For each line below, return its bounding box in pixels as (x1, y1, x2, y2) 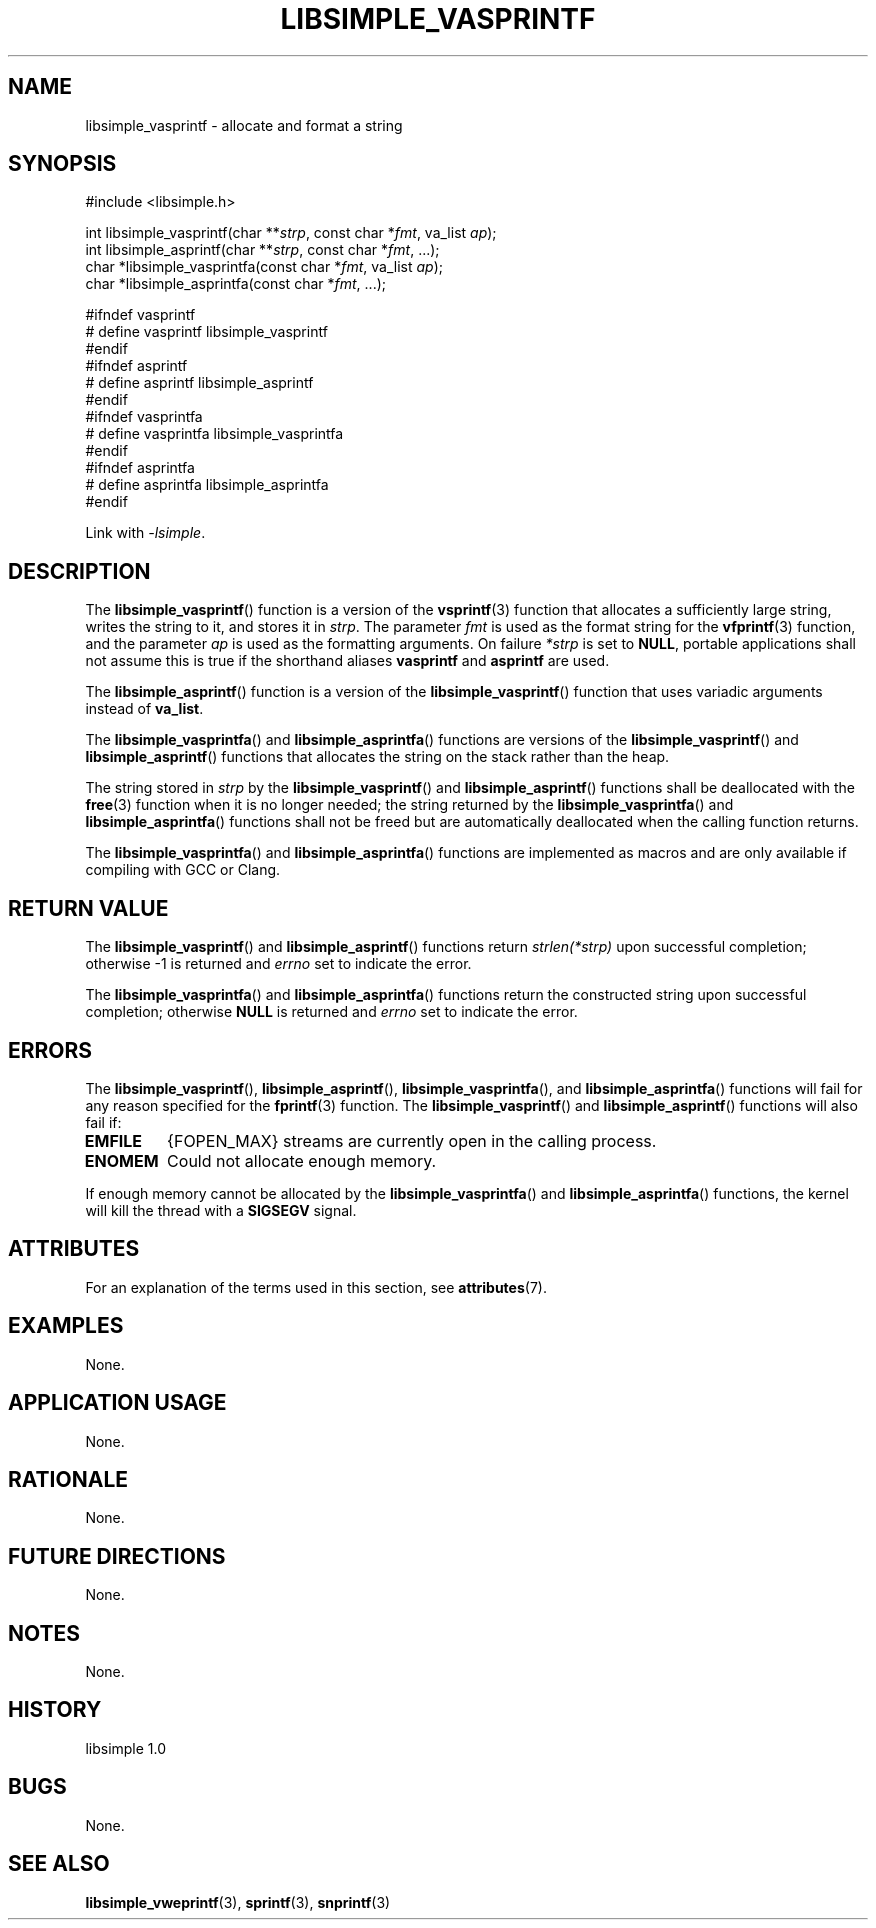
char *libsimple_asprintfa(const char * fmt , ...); (85, 275, 386, 293)
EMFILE (84, 1130, 143, 1151)
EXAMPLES (8, 1313, 124, 1339)
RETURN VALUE (8, 895, 169, 921)
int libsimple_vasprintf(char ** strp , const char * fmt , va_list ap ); (85, 224, 497, 242)
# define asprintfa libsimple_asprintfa (85, 476, 329, 494)
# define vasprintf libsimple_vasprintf (85, 323, 328, 341)
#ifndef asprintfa (85, 459, 195, 477)
